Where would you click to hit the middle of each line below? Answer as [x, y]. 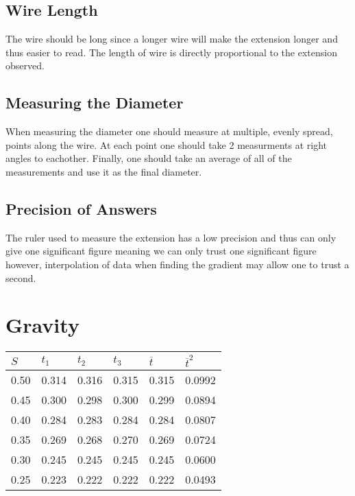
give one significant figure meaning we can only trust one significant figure [161, 251]
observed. [25, 66]
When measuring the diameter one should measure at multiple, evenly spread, [169, 131]
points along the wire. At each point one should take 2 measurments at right [167, 144]
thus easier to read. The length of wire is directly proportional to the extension [171, 52]
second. [21, 277]
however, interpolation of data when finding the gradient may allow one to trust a [177, 264]
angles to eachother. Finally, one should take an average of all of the [149, 158]
